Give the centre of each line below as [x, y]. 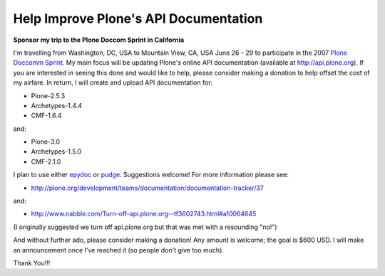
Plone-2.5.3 [48, 95]
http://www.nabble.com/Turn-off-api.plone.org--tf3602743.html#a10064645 [144, 214]
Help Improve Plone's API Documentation [138, 18]
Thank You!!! [32, 262]
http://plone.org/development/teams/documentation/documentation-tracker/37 [147, 188]
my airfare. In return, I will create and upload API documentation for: [113, 83]
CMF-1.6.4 [46, 116]
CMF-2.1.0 [46, 161]
